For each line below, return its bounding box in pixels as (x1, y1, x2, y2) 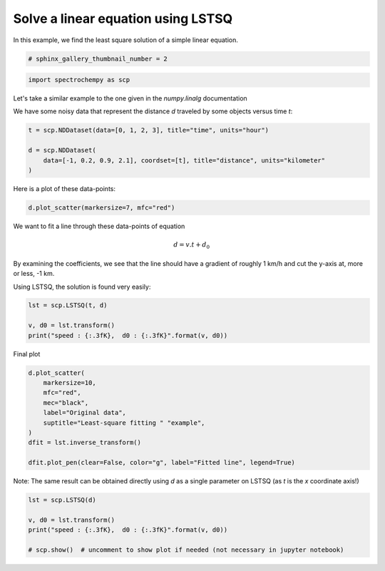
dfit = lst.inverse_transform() (28, 438, 142, 447)
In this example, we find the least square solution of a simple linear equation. (13, 36, 238, 44)
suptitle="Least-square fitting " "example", (43, 418, 205, 427)
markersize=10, (43, 379, 96, 387)
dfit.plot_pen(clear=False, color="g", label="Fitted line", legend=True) (28, 458, 296, 467)
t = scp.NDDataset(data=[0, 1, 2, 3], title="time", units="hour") (28, 126, 269, 135)
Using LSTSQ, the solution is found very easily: (13, 282, 151, 291)
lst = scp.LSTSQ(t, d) (28, 302, 108, 309)
